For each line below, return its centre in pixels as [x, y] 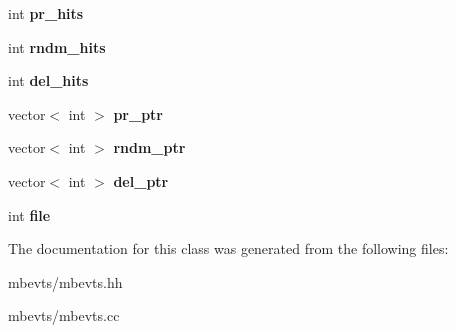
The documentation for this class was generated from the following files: [228, 248]
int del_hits [48, 80]
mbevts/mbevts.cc [64, 315]
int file [29, 214]
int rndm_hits [57, 46]
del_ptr [141, 180]
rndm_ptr [149, 147]
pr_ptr [138, 113]
